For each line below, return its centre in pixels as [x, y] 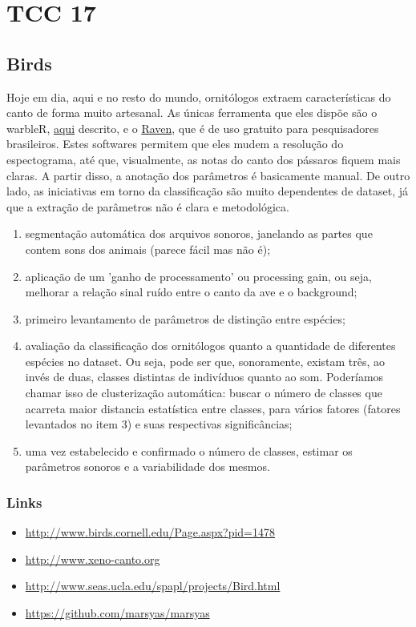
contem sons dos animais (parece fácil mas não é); [148, 249]
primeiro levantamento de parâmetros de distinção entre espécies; [185, 318]
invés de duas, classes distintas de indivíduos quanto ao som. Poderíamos [204, 377]
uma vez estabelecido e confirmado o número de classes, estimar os [189, 450]
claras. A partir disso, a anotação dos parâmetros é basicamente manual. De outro [208, 175]
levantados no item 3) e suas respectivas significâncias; [159, 424]
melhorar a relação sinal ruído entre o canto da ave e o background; [191, 292]
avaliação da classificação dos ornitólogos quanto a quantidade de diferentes [210, 346]
